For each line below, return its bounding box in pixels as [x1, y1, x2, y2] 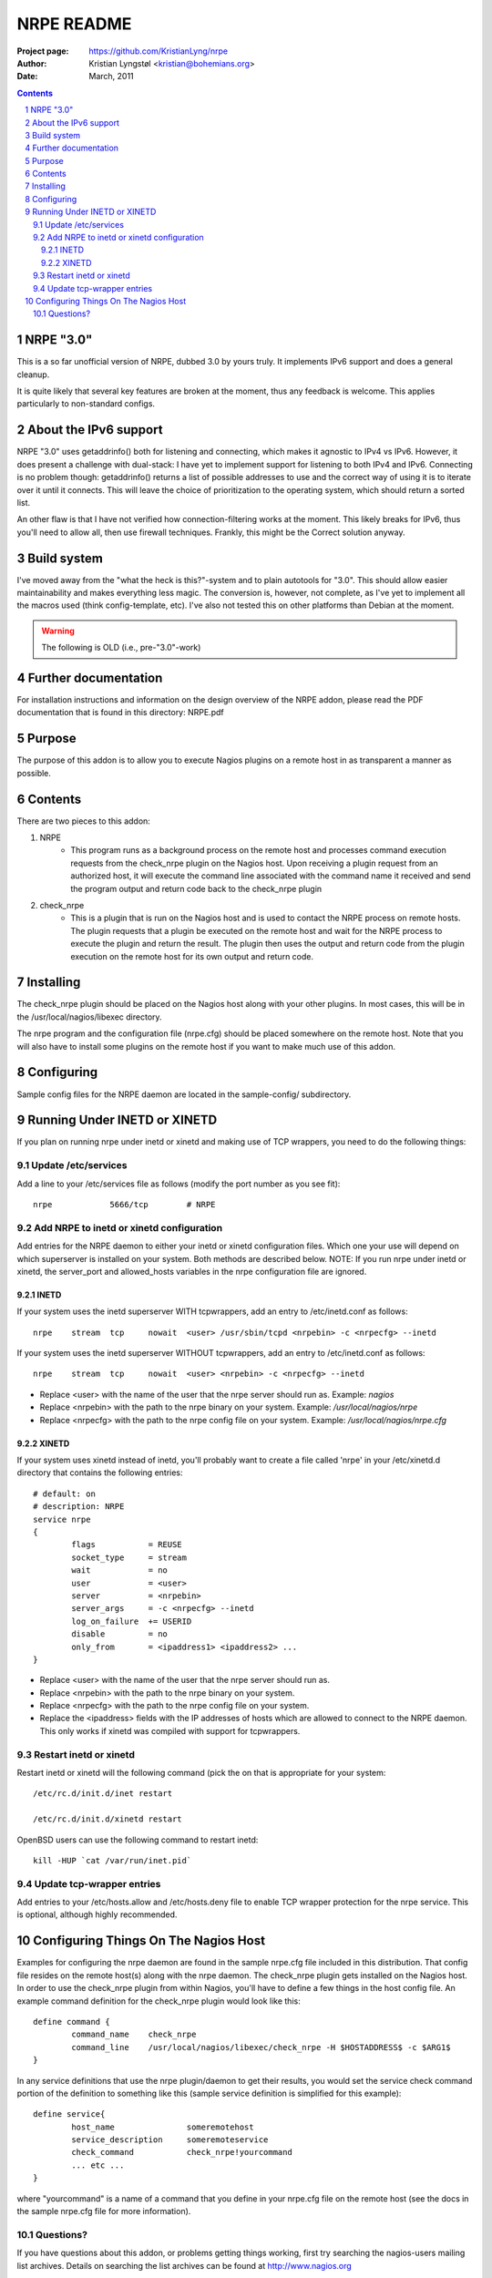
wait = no [71, 1565, 169, 1575]
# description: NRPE [33, 1502, 125, 1512]
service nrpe [33, 1514, 91, 1524]
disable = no [71, 1629, 169, 1639]
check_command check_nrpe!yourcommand [71, 2147, 293, 2158]
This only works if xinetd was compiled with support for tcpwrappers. [39, 1725, 301, 1736]
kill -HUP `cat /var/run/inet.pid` [33, 1855, 192, 1865]
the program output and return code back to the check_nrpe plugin [70, 883, 323, 894]
